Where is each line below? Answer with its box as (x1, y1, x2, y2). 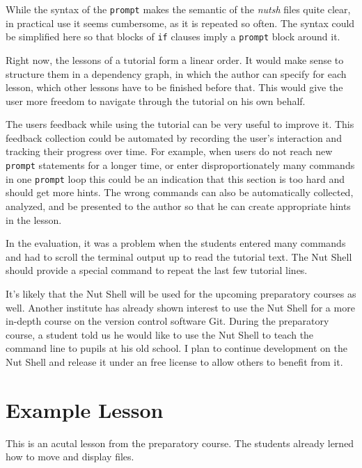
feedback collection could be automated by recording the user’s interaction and (6, 130, 342, 145)
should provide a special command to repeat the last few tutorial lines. (6, 263, 308, 277)
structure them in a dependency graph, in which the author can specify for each (6, 66, 347, 81)
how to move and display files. (6, 449, 134, 464)
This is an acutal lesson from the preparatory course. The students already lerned (6, 435, 354, 450)
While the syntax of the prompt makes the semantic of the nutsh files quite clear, (6, 2, 351, 16)
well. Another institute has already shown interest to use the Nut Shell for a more (6, 300, 355, 314)
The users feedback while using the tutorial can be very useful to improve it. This (6, 117, 354, 131)
